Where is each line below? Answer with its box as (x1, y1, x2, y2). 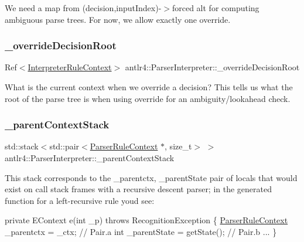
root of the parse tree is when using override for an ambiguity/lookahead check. (5, 92, 291, 104)
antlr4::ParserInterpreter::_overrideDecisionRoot (125, 61, 300, 73)
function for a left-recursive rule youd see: (5, 194, 155, 206)
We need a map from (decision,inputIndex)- (5, 2, 162, 13)
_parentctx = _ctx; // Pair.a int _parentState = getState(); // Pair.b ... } (5, 225, 277, 237)
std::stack (5, 140, 39, 152)
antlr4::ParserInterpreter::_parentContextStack (5, 152, 175, 163)
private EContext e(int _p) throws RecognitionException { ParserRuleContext (5, 214, 288, 226)
